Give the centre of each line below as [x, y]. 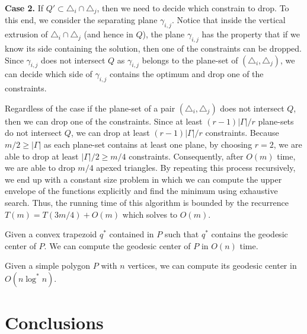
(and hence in [108, 34]
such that [182, 234]
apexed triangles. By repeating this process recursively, [196, 168]
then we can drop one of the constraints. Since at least [104, 121]
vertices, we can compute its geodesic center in [212, 265]
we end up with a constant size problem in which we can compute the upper [143, 179]
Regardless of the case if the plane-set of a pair [90, 108]
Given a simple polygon [48, 265]
